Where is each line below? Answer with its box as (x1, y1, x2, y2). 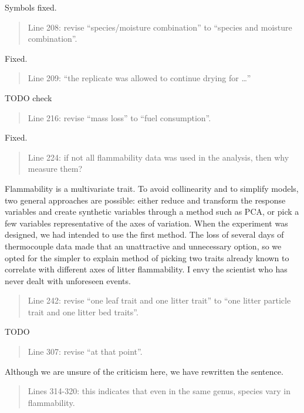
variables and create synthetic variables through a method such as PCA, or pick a (5, 205, 299, 218)
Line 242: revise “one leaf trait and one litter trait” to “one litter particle (28, 294, 291, 307)
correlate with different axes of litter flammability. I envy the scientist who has (5, 263, 288, 275)
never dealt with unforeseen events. (5, 274, 131, 287)
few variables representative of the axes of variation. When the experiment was (5, 217, 288, 229)
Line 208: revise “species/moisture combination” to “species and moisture (28, 21, 292, 33)
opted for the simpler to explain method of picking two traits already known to (5, 251, 289, 264)
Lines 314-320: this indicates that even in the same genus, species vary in (28, 385, 291, 397)
